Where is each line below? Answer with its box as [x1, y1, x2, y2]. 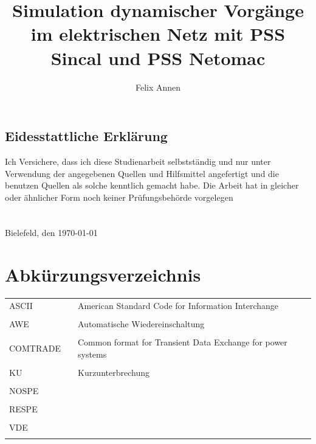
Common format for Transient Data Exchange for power [77, 336, 287, 349]
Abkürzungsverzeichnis [5, 262, 201, 287]
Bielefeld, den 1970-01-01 [5, 226, 98, 239]
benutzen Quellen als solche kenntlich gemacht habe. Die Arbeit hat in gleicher [5, 179, 299, 192]
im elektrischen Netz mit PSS [30, 21, 286, 46]
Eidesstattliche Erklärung [5, 127, 168, 145]
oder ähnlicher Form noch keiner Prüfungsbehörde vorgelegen [5, 190, 233, 203]
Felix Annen [135, 80, 181, 93]
